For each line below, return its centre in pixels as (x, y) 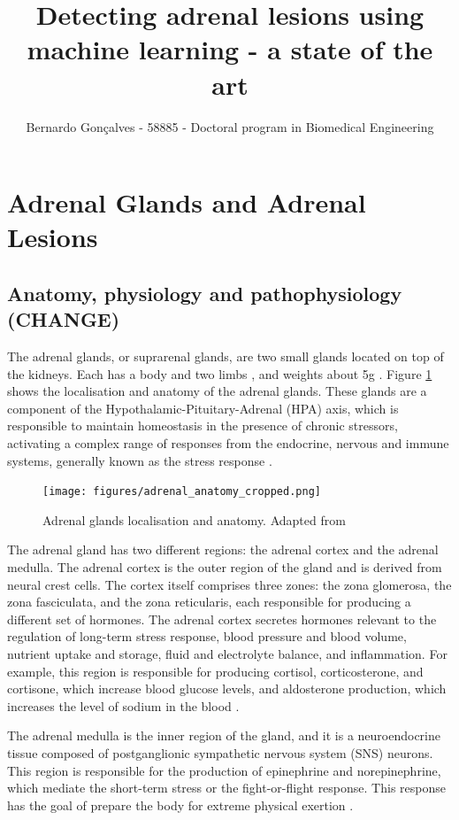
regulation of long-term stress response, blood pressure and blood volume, (207, 636)
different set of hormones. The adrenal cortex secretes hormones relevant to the (222, 619)
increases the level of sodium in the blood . (123, 705)
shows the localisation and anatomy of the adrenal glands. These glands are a (217, 391)
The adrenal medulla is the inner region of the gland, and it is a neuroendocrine (224, 735)
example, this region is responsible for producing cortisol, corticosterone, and (215, 671)
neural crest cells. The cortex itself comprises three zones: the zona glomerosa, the (229, 584)
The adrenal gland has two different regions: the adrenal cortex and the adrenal (223, 549)
